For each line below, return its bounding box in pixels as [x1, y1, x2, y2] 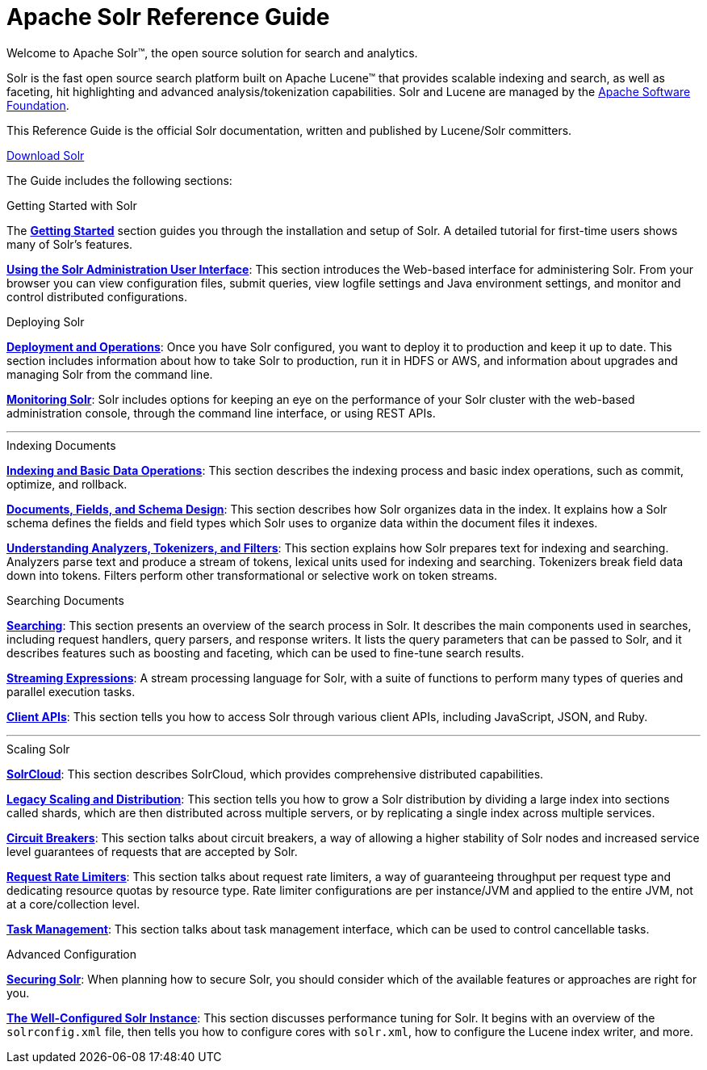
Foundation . [6, 98, 69, 112]
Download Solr [6, 148, 85, 162]
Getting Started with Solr [6, 198, 137, 212]
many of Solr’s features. [6, 237, 133, 251]
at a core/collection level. [6, 896, 140, 911]
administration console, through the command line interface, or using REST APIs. [6, 405, 436, 420]
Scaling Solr [6, 741, 70, 756]
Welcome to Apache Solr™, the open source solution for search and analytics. [6, 45, 418, 60]
